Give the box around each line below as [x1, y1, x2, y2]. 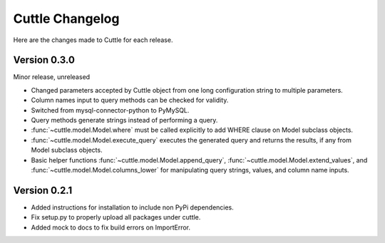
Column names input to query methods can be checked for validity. [31, 96, 229, 105]
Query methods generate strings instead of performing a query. [31, 116, 218, 125]
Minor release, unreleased [13, 73, 91, 81]
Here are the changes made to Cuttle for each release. [13, 36, 173, 44]
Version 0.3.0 [13, 54, 75, 66]
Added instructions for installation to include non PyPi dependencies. [31, 203, 235, 212]
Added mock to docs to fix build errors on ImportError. [31, 223, 190, 232]
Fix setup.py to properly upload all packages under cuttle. [31, 213, 201, 222]
